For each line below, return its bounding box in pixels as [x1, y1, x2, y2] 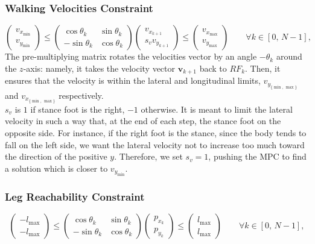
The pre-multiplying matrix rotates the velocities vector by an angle [5, 50, 257, 63]
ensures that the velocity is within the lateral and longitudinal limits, [5, 74, 261, 87]
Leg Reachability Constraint [5, 189, 145, 204]
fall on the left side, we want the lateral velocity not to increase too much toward [5, 138, 305, 151]
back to [199, 61, 227, 74]
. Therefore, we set [114, 150, 183, 163]
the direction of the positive [5, 150, 107, 163]
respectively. [59, 89, 104, 101]
